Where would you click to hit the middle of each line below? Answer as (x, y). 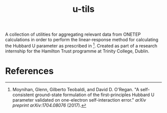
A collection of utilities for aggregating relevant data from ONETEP (73, 34)
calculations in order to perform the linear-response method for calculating (82, 40)
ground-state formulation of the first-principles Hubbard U (95, 95)
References (29, 71)
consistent (23, 95)
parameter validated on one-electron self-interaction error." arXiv (79, 100)
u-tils (83, 9)
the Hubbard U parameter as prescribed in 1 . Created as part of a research (81, 45)
